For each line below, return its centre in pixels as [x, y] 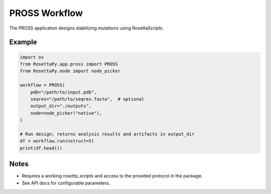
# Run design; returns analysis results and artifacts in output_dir [107, 134]
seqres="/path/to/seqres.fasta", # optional [87, 99]
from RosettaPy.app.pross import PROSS [69, 64]
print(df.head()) [41, 148]
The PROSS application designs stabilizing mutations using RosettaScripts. [87, 28]
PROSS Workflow [46, 13]
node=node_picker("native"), [66, 113]
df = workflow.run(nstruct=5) [57, 141]
